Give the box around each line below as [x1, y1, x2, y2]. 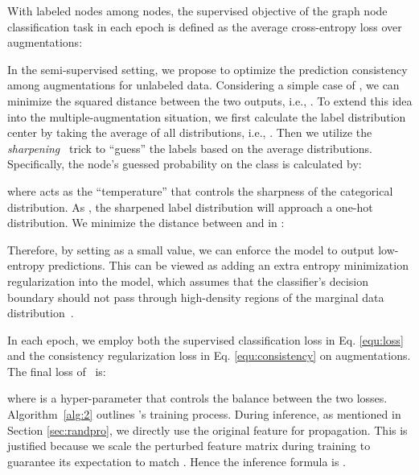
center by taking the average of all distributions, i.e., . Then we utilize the [7, 124, 372, 141]
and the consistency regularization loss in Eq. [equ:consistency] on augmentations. [7, 347, 411, 364]
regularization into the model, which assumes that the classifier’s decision [7, 272, 369, 289]
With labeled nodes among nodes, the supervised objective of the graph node [7, 2, 388, 19]
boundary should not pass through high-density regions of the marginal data [7, 288, 384, 305]
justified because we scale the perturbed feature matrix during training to [7, 437, 371, 454]
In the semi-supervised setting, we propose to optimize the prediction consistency [7, 60, 408, 77]
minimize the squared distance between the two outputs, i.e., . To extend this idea [7, 92, 413, 109]
